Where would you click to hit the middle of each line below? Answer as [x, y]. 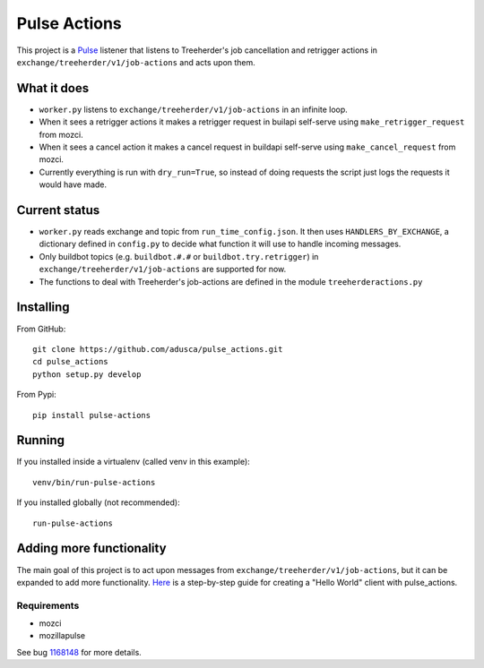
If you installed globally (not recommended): [98, 502]
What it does [53, 88]
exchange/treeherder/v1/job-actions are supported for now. [163, 270]
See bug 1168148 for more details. [79, 652]
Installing [43, 308]
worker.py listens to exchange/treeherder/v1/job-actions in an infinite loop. [194, 109]
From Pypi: [37, 395]
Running [41, 440]
